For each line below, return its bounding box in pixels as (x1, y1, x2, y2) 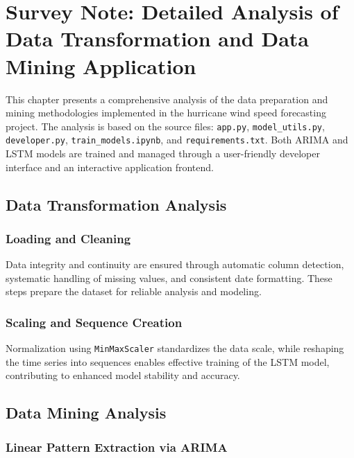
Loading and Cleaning (6, 229, 131, 247)
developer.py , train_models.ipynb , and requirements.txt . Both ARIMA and (6, 132, 348, 147)
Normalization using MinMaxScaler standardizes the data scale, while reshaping (6, 341, 344, 355)
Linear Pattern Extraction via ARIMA (6, 438, 228, 455)
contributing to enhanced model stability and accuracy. (6, 368, 240, 382)
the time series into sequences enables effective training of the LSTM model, (6, 354, 330, 369)
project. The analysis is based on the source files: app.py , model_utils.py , (6, 118, 325, 133)
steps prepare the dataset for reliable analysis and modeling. (6, 284, 262, 299)
